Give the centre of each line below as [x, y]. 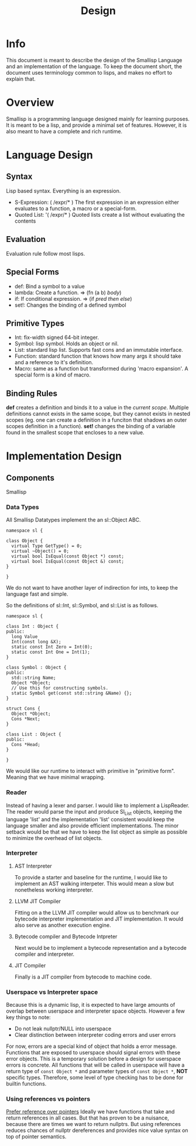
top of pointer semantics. [36, 1137]
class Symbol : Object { [36, 668]
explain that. [21, 79]
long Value [25, 637]
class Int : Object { [32, 627]
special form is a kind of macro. [52, 375]
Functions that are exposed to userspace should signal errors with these [93, 1053]
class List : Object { [34, 735]
